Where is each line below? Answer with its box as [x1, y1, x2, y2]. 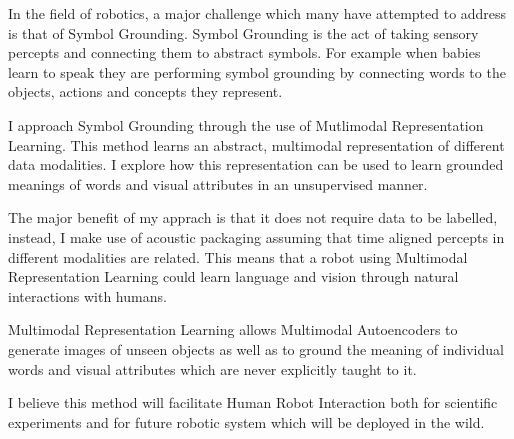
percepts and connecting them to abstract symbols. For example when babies [8, 42, 481, 63]
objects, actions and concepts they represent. [8, 81, 283, 102]
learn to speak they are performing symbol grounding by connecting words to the [8, 61, 506, 82]
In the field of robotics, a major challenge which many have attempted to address [8, 3, 507, 23]
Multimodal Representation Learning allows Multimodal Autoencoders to [8, 319, 458, 340]
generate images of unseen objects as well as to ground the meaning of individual [8, 338, 504, 359]
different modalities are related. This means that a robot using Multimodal [8, 246, 468, 267]
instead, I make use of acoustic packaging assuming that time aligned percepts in [8, 226, 505, 247]
